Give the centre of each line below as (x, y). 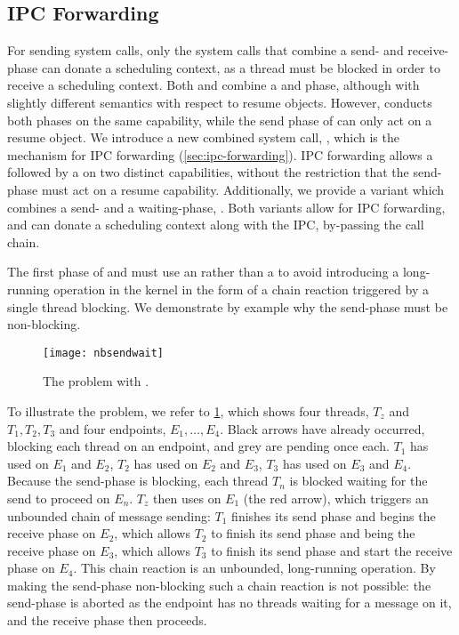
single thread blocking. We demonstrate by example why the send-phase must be (228, 306)
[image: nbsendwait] (104, 353)
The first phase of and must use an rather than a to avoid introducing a (203, 272)
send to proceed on (59, 498)
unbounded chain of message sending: (109, 515)
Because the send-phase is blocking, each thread (138, 481)
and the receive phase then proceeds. (107, 620)
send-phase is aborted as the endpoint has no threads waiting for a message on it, (229, 603)
